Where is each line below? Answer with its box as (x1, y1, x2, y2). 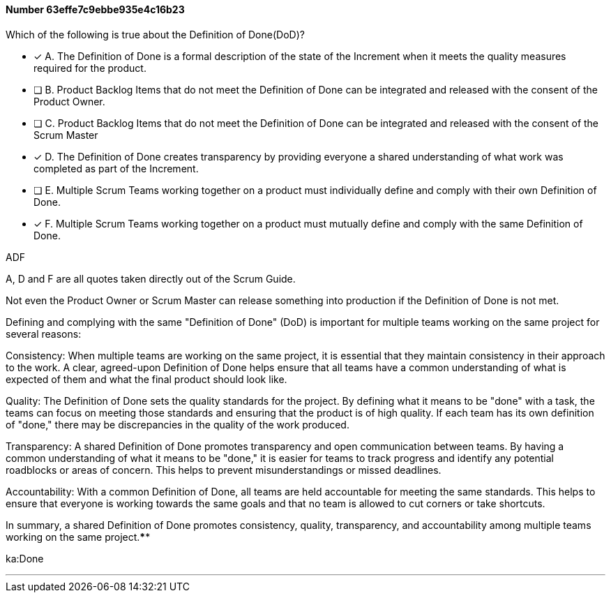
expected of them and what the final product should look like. (6, 373, 287, 385)
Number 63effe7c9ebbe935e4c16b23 (6, 3, 185, 15)
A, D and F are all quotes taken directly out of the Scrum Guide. (6, 272, 296, 285)
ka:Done (6, 552, 44, 565)
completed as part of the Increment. (33, 162, 199, 174)
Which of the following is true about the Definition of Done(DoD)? (6, 28, 305, 40)
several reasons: (6, 327, 82, 340)
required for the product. (33, 61, 146, 74)
